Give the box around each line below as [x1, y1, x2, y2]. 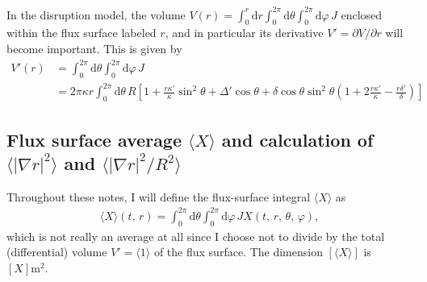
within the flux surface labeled [6, 24, 157, 41]
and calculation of [221, 126, 374, 151]
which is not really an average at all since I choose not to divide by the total [6, 227, 385, 244]
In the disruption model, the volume [6, 6, 186, 23]
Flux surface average [6, 126, 182, 151]
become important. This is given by [6, 39, 182, 56]
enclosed [341, 6, 383, 23]
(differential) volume [6, 243, 107, 260]
